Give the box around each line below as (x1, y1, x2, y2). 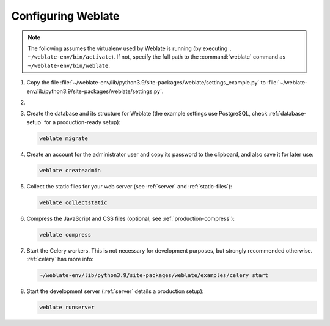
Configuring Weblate (11, 9, 120, 23)
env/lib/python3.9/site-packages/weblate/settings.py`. (26, 87, 164, 95)
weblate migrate (39, 135, 89, 142)
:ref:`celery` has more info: (26, 255, 94, 262)
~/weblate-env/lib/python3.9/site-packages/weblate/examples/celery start (39, 272, 269, 278)
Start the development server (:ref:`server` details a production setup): (26, 287, 204, 295)
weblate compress (39, 231, 92, 238)
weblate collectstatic (39, 199, 108, 206)
